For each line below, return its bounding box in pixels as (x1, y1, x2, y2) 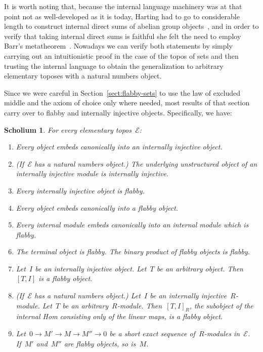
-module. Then (117, 300, 162, 310)
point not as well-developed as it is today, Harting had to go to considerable (4, 11, 240, 21)
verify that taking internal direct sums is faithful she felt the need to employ (4, 30, 241, 41)
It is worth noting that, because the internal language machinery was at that (4, 1, 242, 11)
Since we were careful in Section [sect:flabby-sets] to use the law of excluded (4, 87, 241, 98)
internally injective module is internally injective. (16, 168, 169, 179)
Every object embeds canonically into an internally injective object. (16, 141, 223, 152)
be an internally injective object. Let (35, 263, 147, 273)
